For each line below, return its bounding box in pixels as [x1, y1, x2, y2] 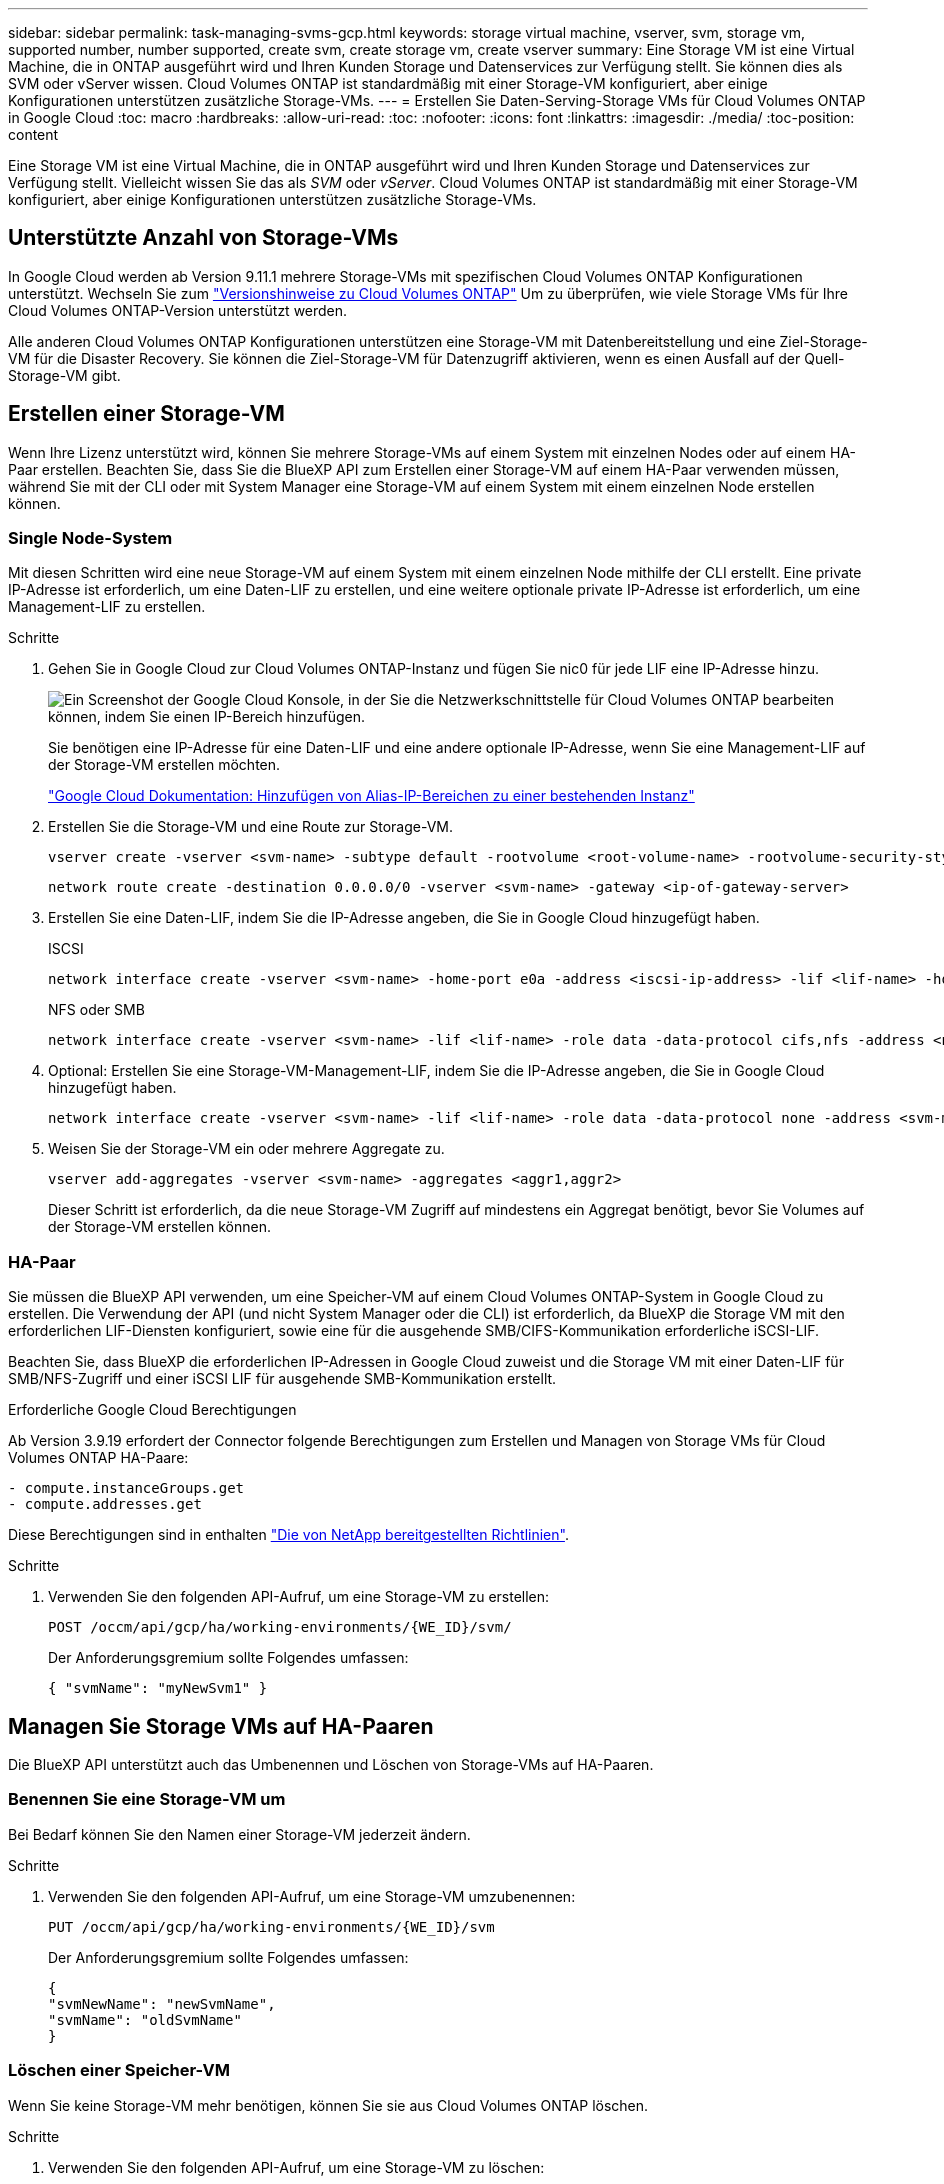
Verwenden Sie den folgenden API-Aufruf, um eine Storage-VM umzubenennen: [48, 1887, 576, 1905]
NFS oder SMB [48, 1001, 145, 1019]
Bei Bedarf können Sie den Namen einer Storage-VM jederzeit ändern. [8, 1825, 471, 1843]
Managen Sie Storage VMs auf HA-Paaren [8, 1713, 434, 1739]
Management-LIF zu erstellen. [8, 598, 206, 616]
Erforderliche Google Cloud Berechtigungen [8, 1401, 297, 1419]
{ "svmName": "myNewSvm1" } [48, 1680, 268, 1697]
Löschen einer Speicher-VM [8, 2060, 230, 2081]
